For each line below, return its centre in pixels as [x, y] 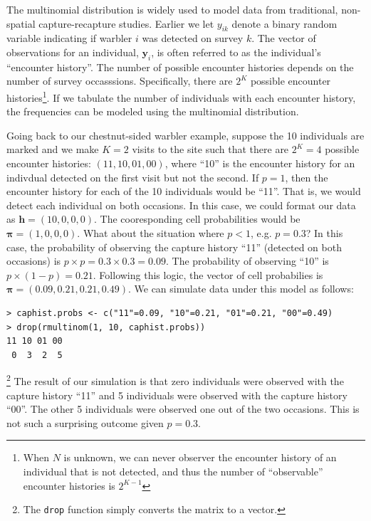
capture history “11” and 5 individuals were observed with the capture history [177, 395]
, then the [307, 177]
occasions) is [34, 261]
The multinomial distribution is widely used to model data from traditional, [172, 9]
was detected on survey [193, 38]
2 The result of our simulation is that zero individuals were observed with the [175, 380]
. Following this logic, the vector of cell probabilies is [208, 274]
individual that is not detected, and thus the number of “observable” [173, 471]
